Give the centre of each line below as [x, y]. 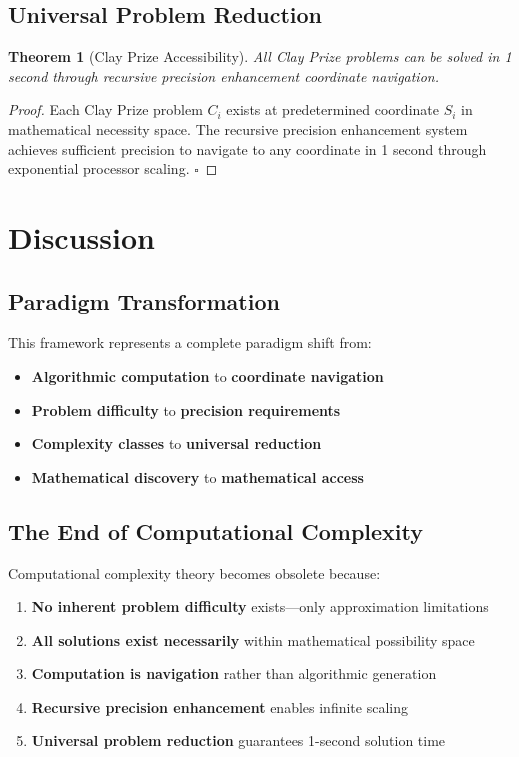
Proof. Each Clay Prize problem [105, 109]
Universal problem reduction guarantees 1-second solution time [238, 740]
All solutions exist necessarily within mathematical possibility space [253, 639]
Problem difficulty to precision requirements [186, 409]
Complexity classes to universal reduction [176, 443]
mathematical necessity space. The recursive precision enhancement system [238, 128]
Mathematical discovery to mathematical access [197, 476]
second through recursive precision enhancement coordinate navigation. [223, 75]
